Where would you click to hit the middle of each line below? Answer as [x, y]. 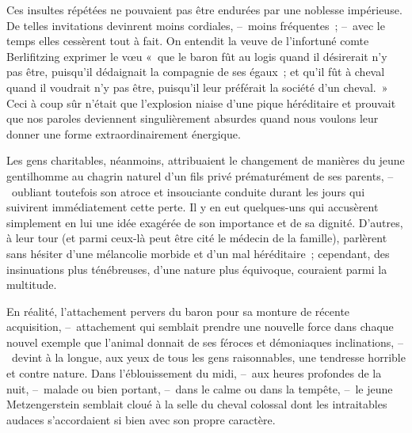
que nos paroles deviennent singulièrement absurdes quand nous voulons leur [193, 118]
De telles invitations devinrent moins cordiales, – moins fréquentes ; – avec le [196, 25]
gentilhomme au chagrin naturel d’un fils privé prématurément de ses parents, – [200, 175]
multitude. [32, 285]
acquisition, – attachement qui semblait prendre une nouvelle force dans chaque [200, 327]
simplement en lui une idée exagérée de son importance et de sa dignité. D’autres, [205, 222]
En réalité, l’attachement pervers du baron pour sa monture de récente [178, 311]
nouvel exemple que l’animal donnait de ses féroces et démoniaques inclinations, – [205, 342]
